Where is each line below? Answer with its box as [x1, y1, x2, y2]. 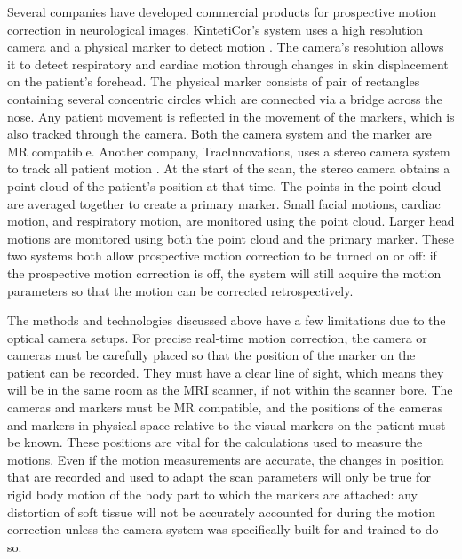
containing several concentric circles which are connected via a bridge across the [7, 89, 442, 108]
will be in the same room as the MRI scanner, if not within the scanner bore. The [7, 380, 453, 399]
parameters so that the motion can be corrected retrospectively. [7, 281, 354, 299]
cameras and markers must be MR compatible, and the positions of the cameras [7, 398, 443, 417]
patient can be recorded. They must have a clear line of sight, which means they [7, 363, 444, 381]
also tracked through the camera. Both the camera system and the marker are [7, 124, 432, 143]
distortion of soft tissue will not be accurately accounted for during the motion [7, 502, 435, 521]
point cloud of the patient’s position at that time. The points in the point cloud [7, 176, 442, 195]
